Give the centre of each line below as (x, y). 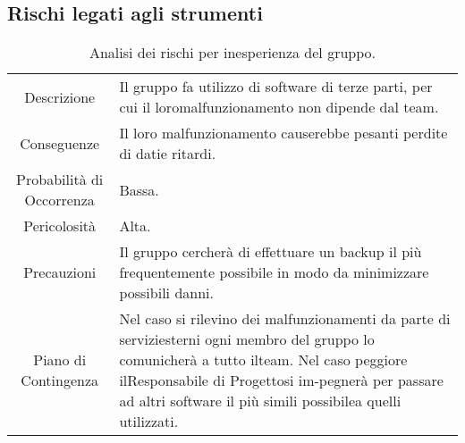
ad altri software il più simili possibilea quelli (260, 401)
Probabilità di (60, 180)
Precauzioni (60, 272)
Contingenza (60, 380)
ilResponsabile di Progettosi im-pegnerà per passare (281, 380)
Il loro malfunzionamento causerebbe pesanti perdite (283, 133)
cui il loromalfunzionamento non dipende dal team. (279, 107)
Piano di (60, 360)
